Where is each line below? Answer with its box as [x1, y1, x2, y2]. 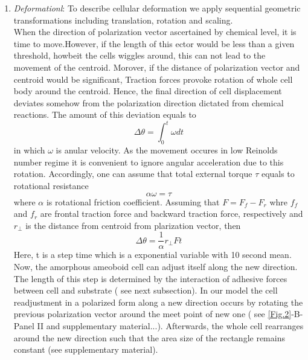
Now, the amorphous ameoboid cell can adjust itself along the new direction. [13, 260, 298, 273]
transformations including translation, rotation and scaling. [13, 13, 233, 26]
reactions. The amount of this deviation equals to [13, 108, 196, 121]
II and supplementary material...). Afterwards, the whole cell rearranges [37, 320, 304, 332]
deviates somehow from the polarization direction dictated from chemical [13, 96, 284, 109]
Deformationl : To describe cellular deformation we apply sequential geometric [13, 2, 301, 14]
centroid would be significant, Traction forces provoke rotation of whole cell [13, 72, 293, 85]
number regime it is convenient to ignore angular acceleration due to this [13, 155, 284, 168]
